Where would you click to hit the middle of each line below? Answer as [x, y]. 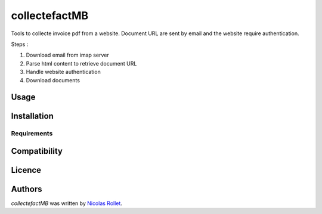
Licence [26, 170]
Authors [27, 189]
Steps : [20, 44]
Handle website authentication [63, 72]
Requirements [32, 134]
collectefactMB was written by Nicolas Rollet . [66, 203]
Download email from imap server [68, 55]
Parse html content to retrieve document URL [81, 63]
